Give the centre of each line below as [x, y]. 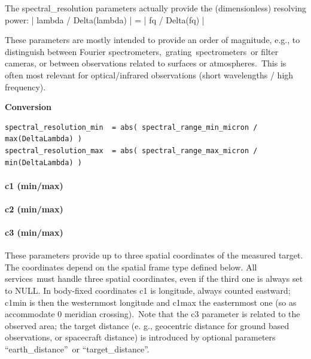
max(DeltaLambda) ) [43, 139]
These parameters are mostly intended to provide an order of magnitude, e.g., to [153, 40]
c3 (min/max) [34, 232]
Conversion [28, 107]
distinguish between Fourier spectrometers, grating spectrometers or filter [142, 51]
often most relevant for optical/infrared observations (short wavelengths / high [149, 74]
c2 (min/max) [34, 209]
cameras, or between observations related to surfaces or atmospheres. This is [146, 63]
